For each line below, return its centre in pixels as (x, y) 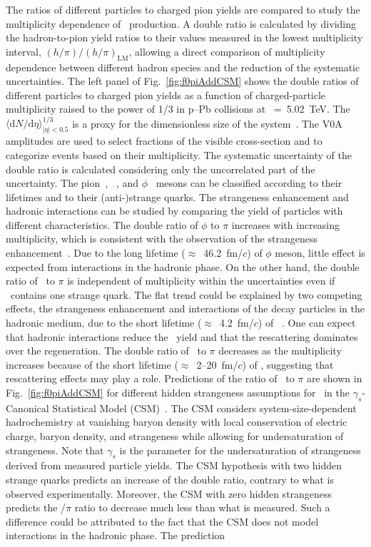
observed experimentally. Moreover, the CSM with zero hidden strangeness (169, 493)
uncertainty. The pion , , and (72, 183)
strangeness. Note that (55, 450)
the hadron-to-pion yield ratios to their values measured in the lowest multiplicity (184, 37)
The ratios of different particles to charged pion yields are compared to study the (183, 9)
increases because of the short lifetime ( (92, 364)
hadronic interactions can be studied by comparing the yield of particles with (174, 211)
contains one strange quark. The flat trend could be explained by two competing (186, 294)
